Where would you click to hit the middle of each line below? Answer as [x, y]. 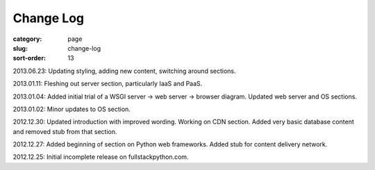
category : [27, 39]
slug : [20, 48]
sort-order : [30, 58]
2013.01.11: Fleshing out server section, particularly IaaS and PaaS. [108, 84]
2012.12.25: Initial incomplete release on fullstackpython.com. [101, 157]
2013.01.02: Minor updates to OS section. [72, 109]
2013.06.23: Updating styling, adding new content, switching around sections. [124, 71]
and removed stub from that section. [65, 131]
